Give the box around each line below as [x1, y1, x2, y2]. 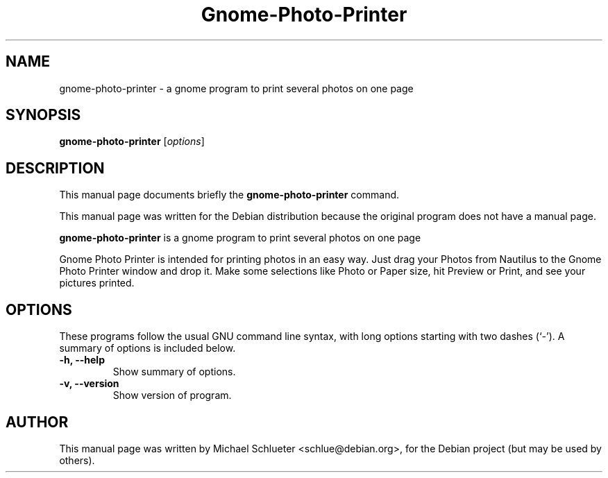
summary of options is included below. [59, 342, 236, 355]
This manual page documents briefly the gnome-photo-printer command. [59, 189, 400, 201]
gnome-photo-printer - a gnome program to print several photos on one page [59, 82, 414, 94]
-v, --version [59, 377, 119, 390]
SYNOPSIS [6, 106, 81, 124]
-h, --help [59, 354, 105, 366]
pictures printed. [59, 277, 135, 289]
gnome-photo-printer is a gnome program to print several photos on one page [59, 232, 421, 244]
